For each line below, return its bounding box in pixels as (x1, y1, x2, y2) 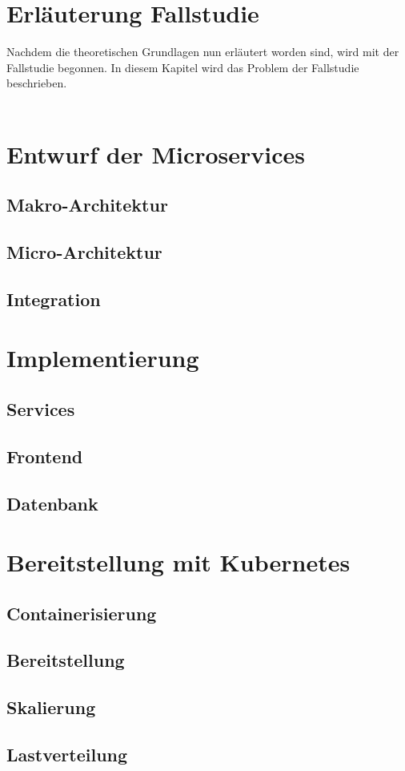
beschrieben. (6, 75, 67, 91)
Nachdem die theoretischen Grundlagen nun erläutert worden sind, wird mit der (6, 43, 399, 60)
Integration (6, 286, 101, 311)
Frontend (6, 443, 83, 468)
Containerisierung (6, 600, 157, 625)
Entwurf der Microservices (6, 137, 306, 170)
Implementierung (6, 341, 199, 374)
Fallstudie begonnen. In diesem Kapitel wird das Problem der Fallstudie (6, 59, 359, 75)
